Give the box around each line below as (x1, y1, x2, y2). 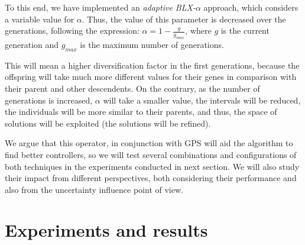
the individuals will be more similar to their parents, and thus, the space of (5, 105, 277, 118)
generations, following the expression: (5, 24, 139, 37)
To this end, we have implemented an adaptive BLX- (5, 1, 196, 13)
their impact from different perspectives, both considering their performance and (5, 172, 297, 184)
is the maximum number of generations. (80, 38, 224, 50)
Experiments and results (5, 218, 208, 242)
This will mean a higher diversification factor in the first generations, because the (5, 59, 300, 71)
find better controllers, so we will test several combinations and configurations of (5, 148, 297, 160)
